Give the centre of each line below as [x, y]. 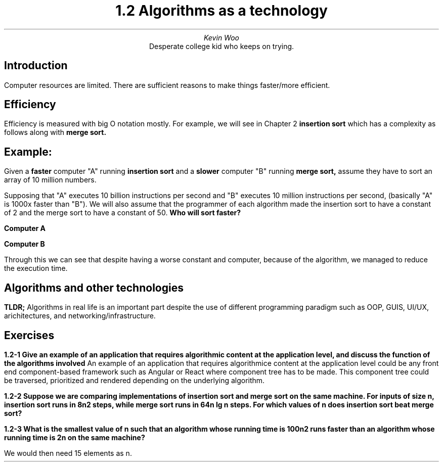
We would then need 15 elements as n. [68, 453]
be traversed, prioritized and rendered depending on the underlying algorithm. [135, 380]
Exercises [29, 335]
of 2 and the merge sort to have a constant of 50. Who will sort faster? [123, 213]
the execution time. [36, 268]
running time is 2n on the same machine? [75, 437]
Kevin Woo [221, 37]
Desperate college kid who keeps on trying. [221, 46]
